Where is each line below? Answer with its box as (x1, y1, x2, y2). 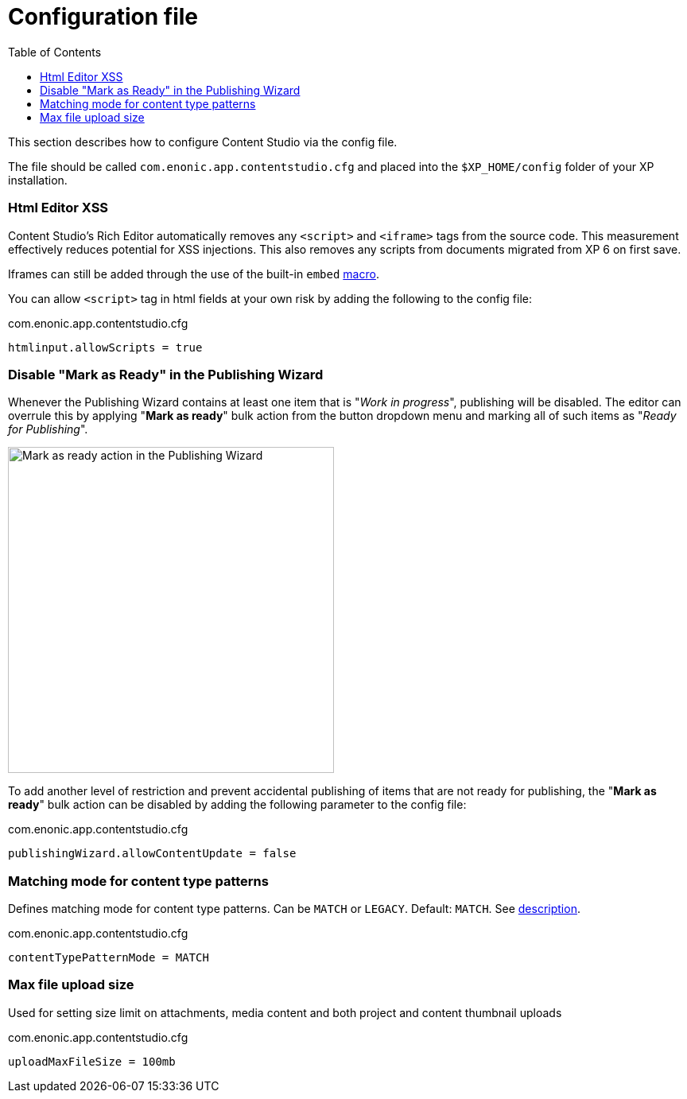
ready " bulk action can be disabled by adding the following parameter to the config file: (8, 798, 467, 812)
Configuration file (8, 3, 198, 30)
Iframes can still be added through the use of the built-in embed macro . (8, 266, 379, 281)
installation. (8, 173, 68, 187)
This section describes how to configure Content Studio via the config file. (8, 134, 398, 149)
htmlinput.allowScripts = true (8, 340, 203, 354)
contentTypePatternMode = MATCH (8, 951, 209, 964)
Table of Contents (8, 45, 102, 59)
